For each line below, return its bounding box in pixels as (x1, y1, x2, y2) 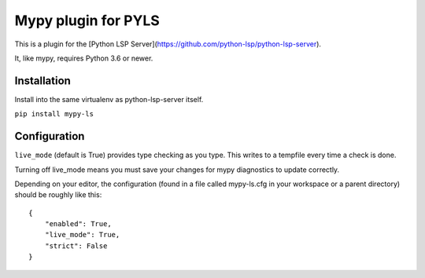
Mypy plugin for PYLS (14, 12, 161, 29)
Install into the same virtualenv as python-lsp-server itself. (14, 94, 204, 104)
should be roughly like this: (14, 190, 102, 199)
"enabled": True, (44, 220, 112, 229)
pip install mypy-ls (14, 110, 94, 119)
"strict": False (44, 241, 108, 251)
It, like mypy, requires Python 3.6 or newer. (14, 53, 153, 63)
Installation (14, 74, 71, 87)
